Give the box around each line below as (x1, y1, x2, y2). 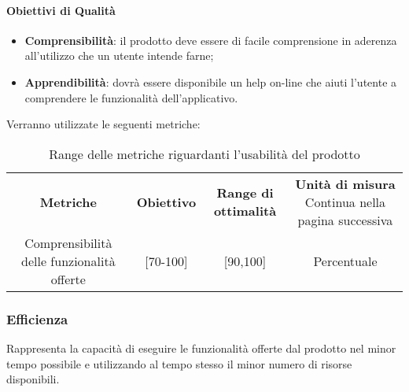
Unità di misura (295, 174, 396, 193)
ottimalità (213, 202, 277, 220)
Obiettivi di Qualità (6, 2, 116, 18)
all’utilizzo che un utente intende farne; (24, 47, 214, 64)
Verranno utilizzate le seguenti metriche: (6, 116, 201, 132)
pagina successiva (297, 210, 393, 229)
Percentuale (313, 251, 378, 270)
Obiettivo (136, 192, 197, 211)
